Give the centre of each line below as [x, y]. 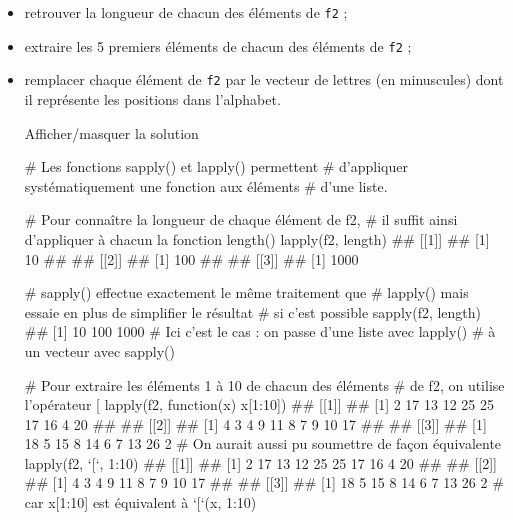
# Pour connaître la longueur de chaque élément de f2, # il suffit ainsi [241, 219]
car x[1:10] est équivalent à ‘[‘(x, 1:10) [140, 502]
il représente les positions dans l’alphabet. [152, 98]
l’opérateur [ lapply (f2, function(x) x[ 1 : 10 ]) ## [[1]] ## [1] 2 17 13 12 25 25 [259, 404]
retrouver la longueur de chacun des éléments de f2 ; [186, 12]
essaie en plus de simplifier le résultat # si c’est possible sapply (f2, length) [253, 311]
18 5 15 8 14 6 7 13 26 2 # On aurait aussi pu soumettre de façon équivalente [263, 443]
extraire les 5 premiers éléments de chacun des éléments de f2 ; [218, 45]
